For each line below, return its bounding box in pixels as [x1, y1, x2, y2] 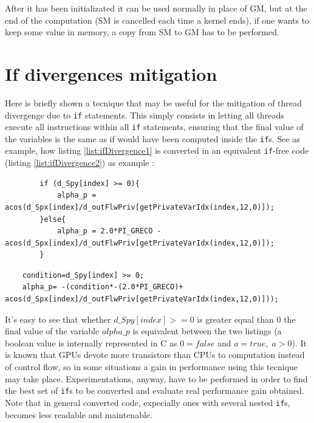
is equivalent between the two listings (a [132, 325, 282, 337]
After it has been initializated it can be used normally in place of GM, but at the [5, 2, 307, 14]
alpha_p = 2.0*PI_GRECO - [56, 227, 162, 236]
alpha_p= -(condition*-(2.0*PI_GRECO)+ [22, 283, 183, 292]
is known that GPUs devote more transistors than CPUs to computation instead [5, 348, 305, 361]
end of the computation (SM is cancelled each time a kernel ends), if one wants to [5, 13, 310, 26]
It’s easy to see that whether [5, 312, 111, 325]
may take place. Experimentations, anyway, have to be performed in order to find [5, 372, 308, 385]
